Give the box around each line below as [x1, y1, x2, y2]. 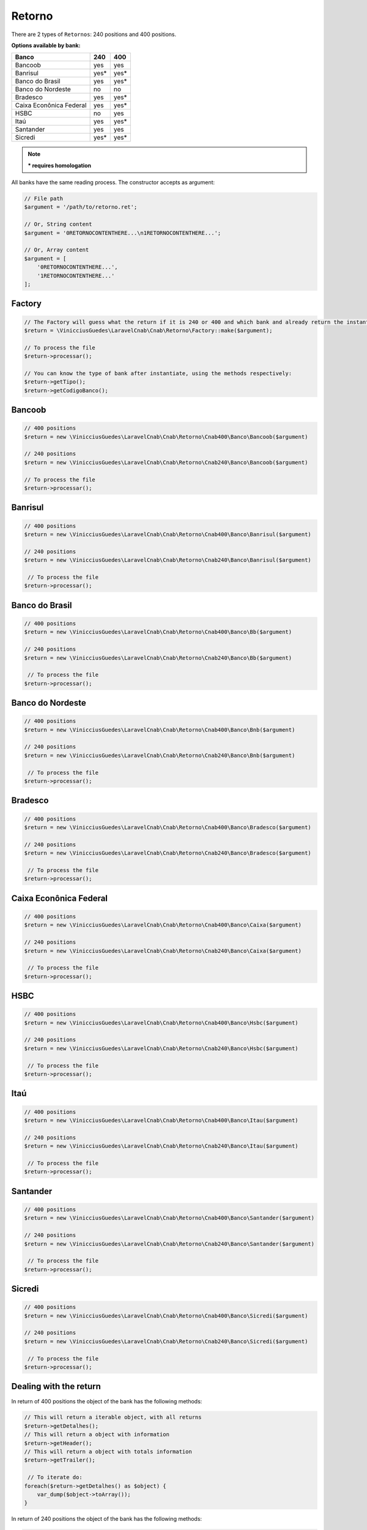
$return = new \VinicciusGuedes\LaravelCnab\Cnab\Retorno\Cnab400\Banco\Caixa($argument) [24, 922, 302, 928]
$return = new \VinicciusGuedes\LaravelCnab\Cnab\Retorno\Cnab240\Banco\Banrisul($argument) [24, 557, 311, 564]
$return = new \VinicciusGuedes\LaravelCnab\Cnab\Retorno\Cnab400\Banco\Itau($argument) [24, 1117, 299, 1124]
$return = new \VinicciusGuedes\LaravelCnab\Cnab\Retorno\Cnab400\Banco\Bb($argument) [24, 629, 292, 636]
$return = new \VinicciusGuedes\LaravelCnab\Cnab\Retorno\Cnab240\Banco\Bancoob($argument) [24, 459, 308, 466]
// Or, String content [24, 221, 92, 228]
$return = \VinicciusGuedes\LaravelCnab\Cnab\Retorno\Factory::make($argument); [24, 327, 273, 334]
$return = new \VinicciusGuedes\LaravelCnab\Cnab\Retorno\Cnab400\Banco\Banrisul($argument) [24, 531, 311, 538]
